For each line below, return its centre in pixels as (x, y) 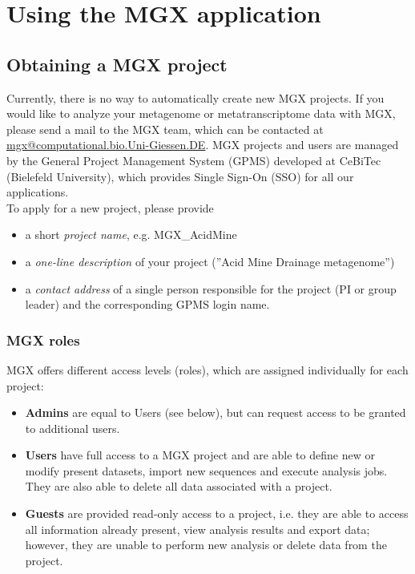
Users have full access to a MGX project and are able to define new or (200, 455)
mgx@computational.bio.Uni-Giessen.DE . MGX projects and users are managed (203, 145)
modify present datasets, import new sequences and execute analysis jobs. (206, 470)
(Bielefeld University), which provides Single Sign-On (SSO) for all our (180, 176)
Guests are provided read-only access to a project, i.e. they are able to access (217, 513)
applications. (38, 192)
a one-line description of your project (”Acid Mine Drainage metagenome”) (210, 261)
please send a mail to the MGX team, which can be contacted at (165, 129)
